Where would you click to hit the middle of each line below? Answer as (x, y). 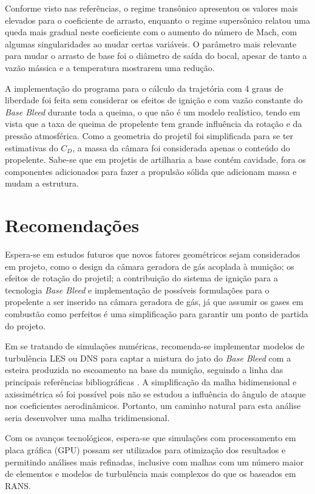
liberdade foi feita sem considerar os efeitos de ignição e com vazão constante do (154, 100)
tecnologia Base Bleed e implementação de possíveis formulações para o (137, 290)
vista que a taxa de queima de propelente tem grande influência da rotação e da (154, 124)
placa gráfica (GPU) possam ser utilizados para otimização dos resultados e (145, 449)
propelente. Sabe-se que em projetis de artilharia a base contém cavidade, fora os (155, 160)
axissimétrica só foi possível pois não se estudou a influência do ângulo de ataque (155, 393)
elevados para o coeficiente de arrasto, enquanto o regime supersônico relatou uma (157, 20)
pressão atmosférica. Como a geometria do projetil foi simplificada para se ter (149, 135)
